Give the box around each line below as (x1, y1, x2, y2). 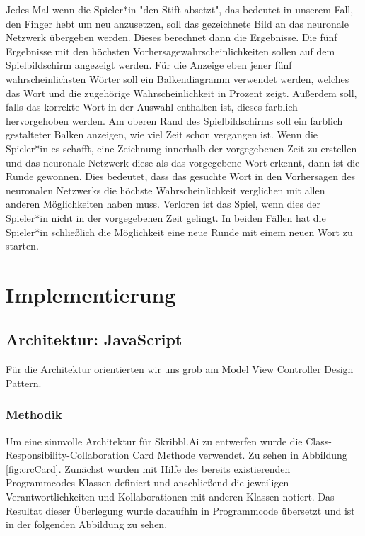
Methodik (6, 406, 62, 423)
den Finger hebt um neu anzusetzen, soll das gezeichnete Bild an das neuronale (6, 16, 349, 30)
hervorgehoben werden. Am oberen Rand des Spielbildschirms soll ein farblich (6, 113, 343, 128)
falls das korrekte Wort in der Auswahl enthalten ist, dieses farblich (6, 99, 298, 114)
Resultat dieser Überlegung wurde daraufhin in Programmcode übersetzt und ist (6, 503, 355, 518)
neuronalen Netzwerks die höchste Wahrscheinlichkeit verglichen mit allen (6, 182, 325, 197)
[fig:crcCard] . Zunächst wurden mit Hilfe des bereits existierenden (6, 461, 291, 476)
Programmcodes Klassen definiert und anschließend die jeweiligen (6, 475, 289, 490)
